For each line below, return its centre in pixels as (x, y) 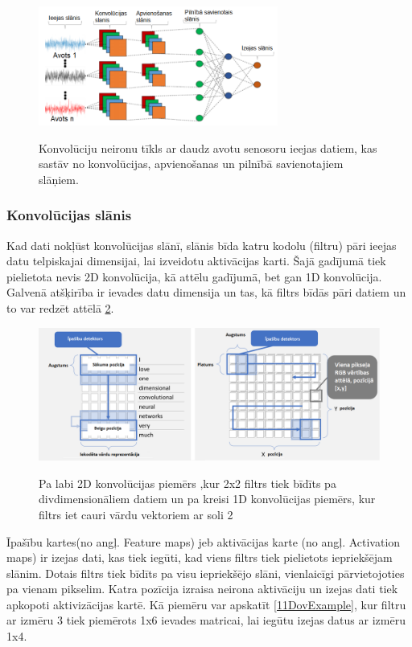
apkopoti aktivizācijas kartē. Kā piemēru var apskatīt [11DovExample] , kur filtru (206, 604)
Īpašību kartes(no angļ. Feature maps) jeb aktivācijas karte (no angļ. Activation (204, 541)
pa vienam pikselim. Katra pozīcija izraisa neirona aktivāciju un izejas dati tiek (202, 589)
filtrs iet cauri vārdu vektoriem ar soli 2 (136, 514)
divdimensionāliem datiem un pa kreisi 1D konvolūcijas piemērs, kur (207, 499)
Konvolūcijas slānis (69, 215)
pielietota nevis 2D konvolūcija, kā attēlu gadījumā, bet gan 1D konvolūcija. (194, 276)
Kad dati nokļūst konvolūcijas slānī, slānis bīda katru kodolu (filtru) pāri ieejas (202, 245)
